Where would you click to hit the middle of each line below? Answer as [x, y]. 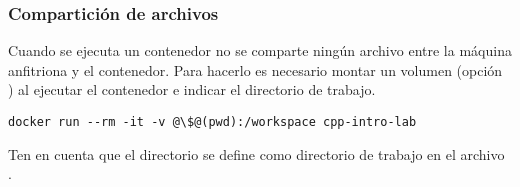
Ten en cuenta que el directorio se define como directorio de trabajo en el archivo [256, 153]
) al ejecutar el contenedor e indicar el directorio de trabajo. [192, 89]
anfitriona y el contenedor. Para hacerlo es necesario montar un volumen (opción [255, 69]
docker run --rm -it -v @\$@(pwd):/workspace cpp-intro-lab [212, 122]
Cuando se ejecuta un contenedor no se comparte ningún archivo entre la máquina [260, 50]
